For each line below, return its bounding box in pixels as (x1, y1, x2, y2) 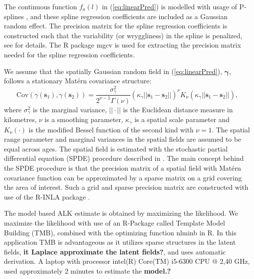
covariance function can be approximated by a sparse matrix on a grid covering (4, 172, 242, 182)
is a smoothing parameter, (44, 114, 123, 125)
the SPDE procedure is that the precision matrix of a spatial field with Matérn (4, 162, 241, 173)
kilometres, (4, 114, 37, 125)
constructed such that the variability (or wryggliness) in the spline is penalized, (4, 30, 242, 40)
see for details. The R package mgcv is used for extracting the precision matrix (4, 40, 241, 50)
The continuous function (4, 1, 77, 11)
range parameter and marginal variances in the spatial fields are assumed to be (4, 134, 241, 144)
